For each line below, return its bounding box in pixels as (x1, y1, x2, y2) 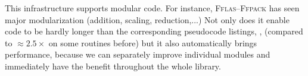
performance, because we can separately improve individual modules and (5, 48, 270, 61)
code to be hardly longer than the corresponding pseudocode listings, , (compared (5, 25, 303, 37)
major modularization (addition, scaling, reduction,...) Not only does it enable (5, 13, 290, 26)
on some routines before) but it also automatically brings (48, 36, 257, 49)
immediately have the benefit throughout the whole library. (5, 59, 221, 72)
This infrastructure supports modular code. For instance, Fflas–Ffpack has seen (5, 2, 300, 14)
